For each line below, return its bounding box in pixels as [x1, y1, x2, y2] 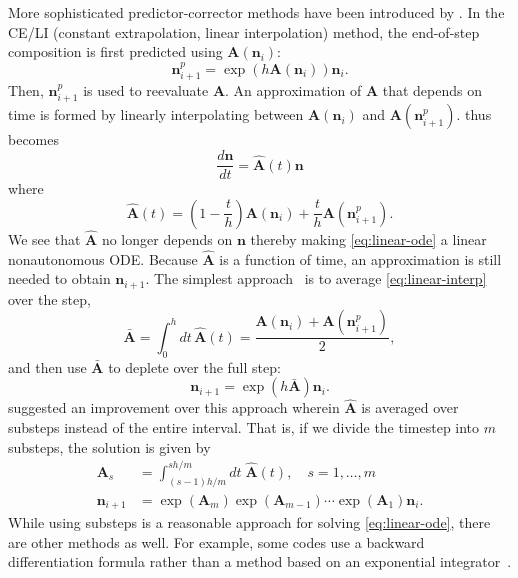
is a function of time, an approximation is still [219, 248, 502, 269]
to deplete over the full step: [108, 356, 281, 377]
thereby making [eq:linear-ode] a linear [250, 228, 487, 249]
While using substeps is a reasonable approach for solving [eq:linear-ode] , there [8, 512, 491, 533]
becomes [8, 129, 60, 150]
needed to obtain [8, 268, 111, 289]
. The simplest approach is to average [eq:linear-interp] [145, 268, 487, 289]
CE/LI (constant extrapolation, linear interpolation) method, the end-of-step [8, 21, 480, 42]
